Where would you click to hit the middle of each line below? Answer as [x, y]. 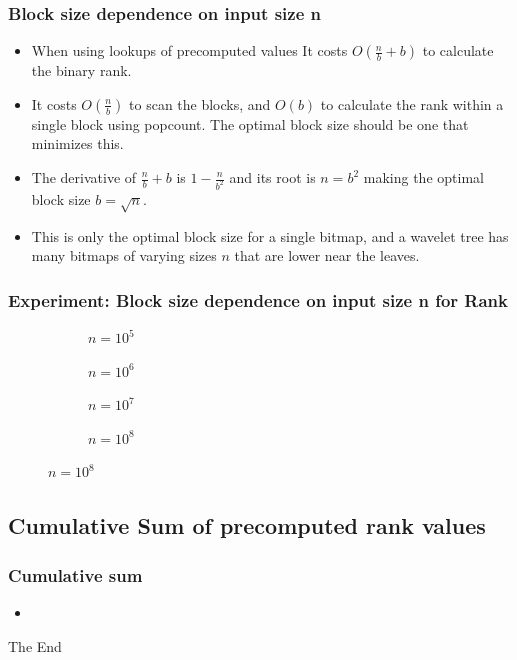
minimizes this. [77, 143]
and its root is [272, 177]
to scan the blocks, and [200, 103]
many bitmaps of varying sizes [124, 255]
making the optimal [423, 177]
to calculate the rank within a [412, 103]
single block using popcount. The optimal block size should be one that [250, 123]
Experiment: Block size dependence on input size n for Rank [258, 299]
